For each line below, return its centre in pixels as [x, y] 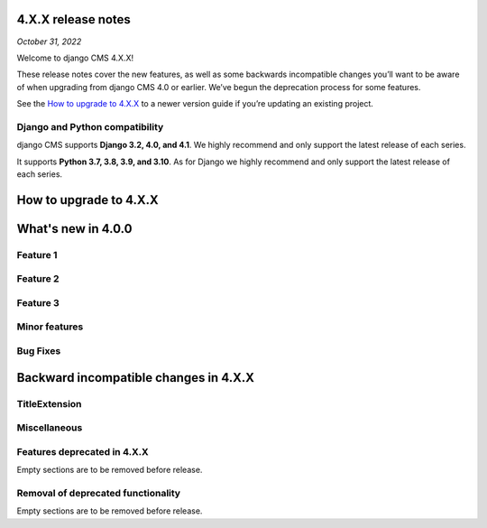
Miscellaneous [50, 428]
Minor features [50, 327]
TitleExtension [49, 403]
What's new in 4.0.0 [74, 229]
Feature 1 [37, 255]
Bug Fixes [39, 351]
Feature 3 [38, 302]
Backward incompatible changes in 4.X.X [135, 378]
